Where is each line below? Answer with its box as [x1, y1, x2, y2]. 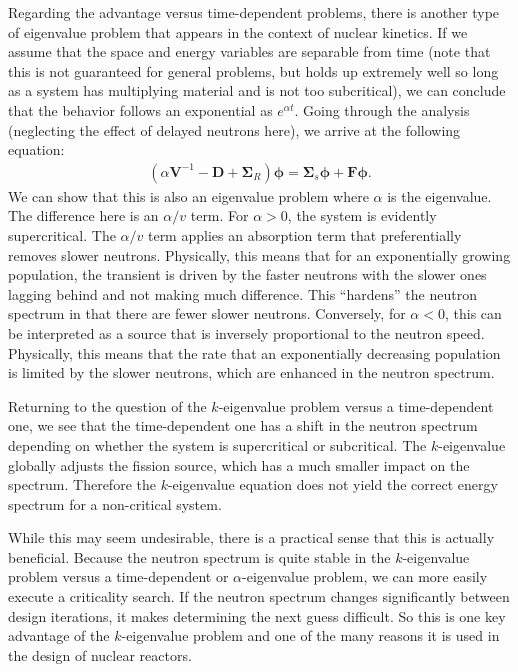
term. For [190, 205, 249, 226]
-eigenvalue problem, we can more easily [242, 566, 488, 587]
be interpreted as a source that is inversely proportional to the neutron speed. [8, 322, 485, 343]
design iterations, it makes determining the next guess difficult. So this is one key [8, 605, 506, 626]
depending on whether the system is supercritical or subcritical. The [8, 434, 427, 455]
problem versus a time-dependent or [8, 566, 229, 587]
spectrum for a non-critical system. [8, 493, 222, 514]
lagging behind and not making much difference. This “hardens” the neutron [8, 283, 477, 304]
